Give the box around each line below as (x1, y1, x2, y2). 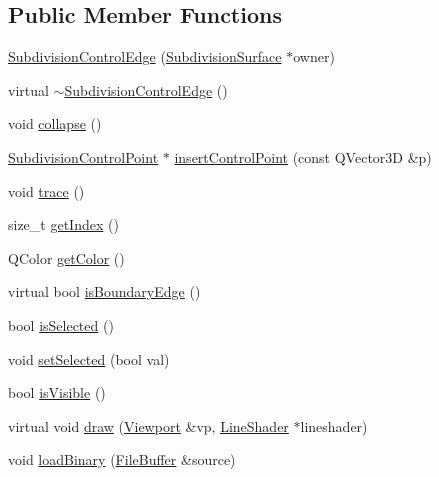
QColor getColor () (8, 247, 125, 268)
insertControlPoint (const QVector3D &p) (174, 146, 432, 167)
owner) (293, 46, 335, 67)
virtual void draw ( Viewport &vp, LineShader (8, 415, 289, 436)
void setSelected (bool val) (8, 348, 170, 369)
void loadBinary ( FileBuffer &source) (8, 449, 236, 470)
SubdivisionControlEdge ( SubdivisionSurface (8, 46, 282, 67)
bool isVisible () (8, 382, 106, 403)
